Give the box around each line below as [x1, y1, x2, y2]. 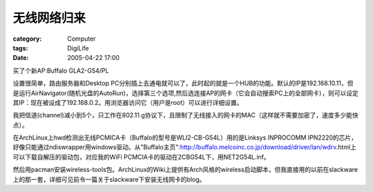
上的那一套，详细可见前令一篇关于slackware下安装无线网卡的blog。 [12, 175, 206, 183]
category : [12, 35, 42, 43]
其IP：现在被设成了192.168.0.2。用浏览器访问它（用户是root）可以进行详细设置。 [12, 98, 243, 106]
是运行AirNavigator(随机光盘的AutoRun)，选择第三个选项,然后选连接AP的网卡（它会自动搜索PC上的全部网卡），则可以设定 [12, 88, 358, 97]
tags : [12, 44, 28, 52]
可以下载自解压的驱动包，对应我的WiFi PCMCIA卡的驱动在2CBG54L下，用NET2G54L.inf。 [12, 153, 270, 161]
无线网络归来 [12, 10, 86, 26]
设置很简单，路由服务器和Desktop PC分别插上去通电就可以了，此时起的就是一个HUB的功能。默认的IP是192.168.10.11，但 [12, 79, 354, 88]
